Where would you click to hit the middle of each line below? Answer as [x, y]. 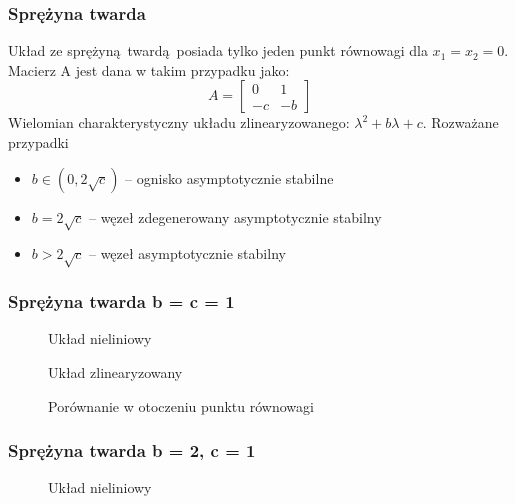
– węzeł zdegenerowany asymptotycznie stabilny [235, 216]
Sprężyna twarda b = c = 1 [121, 301]
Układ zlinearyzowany [115, 371]
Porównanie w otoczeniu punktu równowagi [181, 405]
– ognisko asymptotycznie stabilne [229, 177]
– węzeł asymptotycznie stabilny [187, 253]
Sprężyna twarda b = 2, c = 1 [132, 450]
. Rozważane [460, 122]
